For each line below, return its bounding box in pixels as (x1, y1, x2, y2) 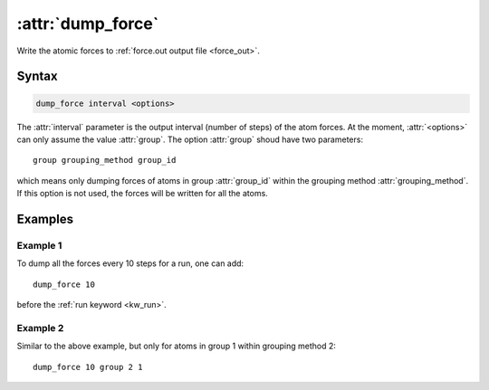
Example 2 (16, 321, 64, 334)
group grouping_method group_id (33, 155, 177, 166)
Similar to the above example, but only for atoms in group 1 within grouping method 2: (16, 340, 337, 352)
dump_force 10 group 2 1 (33, 362, 143, 372)
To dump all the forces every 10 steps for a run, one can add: (16, 258, 244, 269)
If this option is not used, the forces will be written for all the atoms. (16, 188, 269, 199)
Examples (16, 211, 74, 226)
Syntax (16, 69, 58, 84)
